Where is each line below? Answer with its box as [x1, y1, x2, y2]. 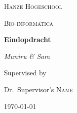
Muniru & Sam [4, 51, 50, 61]
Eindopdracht [4, 34, 51, 45]
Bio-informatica [4, 17, 53, 28]
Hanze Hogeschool [4, 1, 63, 11]
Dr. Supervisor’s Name [4, 84, 73, 94]
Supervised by [4, 67, 46, 78]
